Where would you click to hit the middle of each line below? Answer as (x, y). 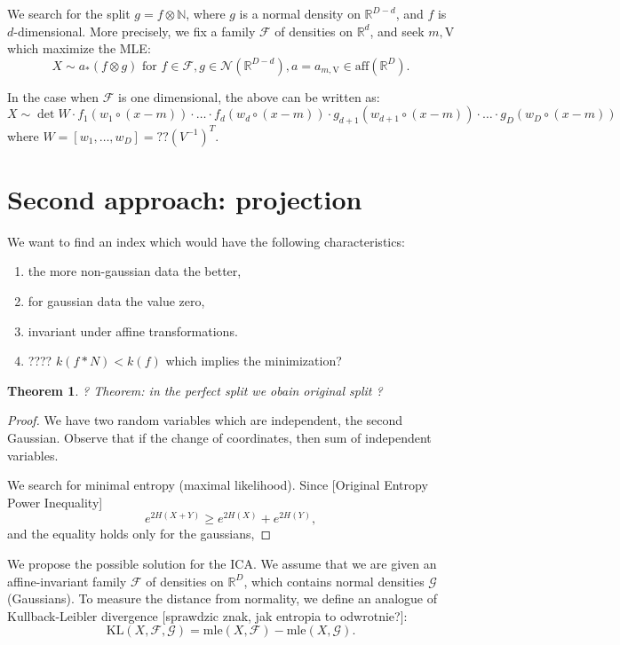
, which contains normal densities (334, 581)
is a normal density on (300, 13)
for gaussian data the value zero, (116, 300)
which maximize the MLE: (79, 48)
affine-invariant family (67, 581)
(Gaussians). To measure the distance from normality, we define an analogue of (222, 598)
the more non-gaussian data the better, (135, 271)
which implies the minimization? (254, 361)
